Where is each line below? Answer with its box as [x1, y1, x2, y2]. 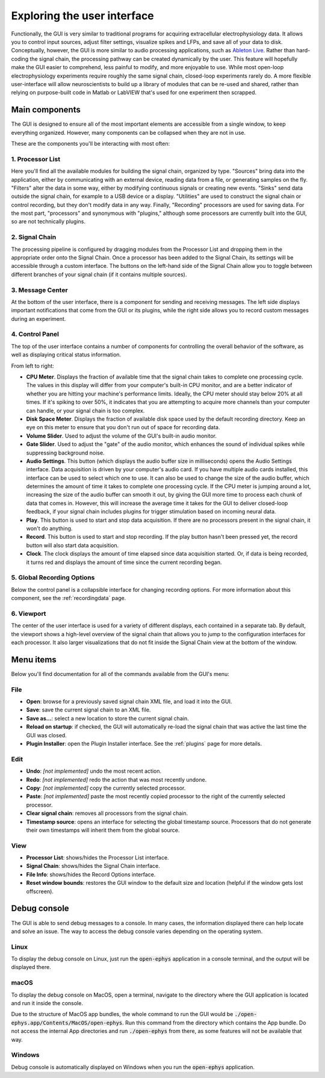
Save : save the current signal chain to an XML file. [26, 706, 151, 713]
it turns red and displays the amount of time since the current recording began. [26, 559, 222, 566]
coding [11, 55, 29, 63]
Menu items [11, 654, 57, 664]
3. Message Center [11, 286, 69, 294]
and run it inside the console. [11, 999, 84, 1006]
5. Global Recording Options [11, 574, 95, 582]
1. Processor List [11, 155, 60, 163]
